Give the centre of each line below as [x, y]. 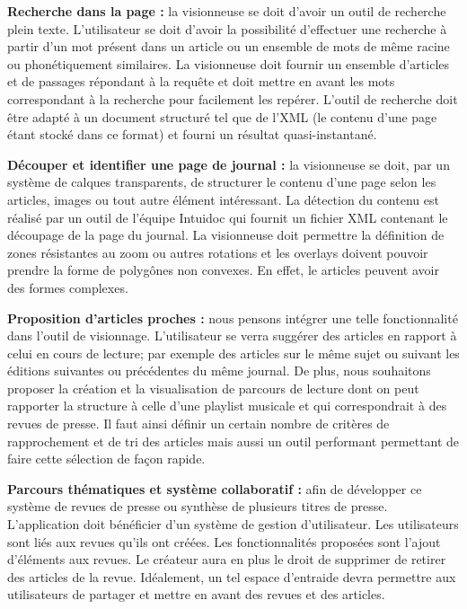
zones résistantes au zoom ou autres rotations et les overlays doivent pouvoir [218, 252]
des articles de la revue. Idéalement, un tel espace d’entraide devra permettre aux [232, 576]
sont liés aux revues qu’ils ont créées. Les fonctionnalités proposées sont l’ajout [224, 541]
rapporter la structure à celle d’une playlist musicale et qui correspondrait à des [227, 406]
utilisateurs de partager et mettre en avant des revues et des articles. [196, 594]
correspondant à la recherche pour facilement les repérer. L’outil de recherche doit [233, 98]
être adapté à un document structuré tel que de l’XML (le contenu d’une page [222, 116]
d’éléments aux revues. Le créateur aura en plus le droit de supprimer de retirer [227, 559]
